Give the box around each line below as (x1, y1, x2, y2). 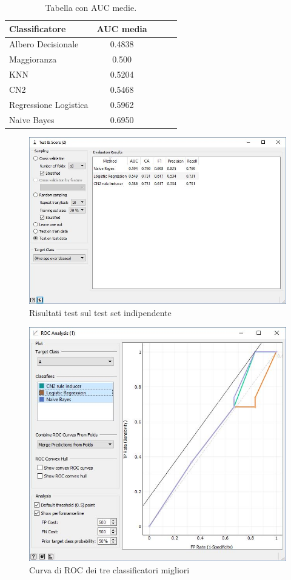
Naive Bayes (9, 113, 55, 126)
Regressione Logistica (9, 98, 89, 110)
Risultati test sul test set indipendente (29, 306, 172, 319)
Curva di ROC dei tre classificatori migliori (29, 563, 190, 576)
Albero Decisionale (9, 38, 79, 50)
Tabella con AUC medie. (45, 1, 137, 13)
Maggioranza (9, 53, 57, 66)
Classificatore (9, 22, 66, 35)
